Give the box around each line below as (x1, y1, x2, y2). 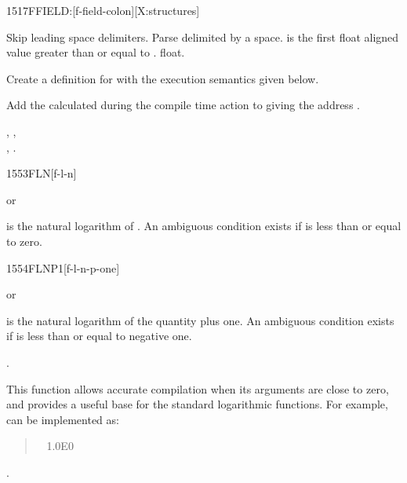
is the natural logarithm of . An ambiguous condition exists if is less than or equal (6, 218, 402, 234)
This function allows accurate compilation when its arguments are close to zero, (6, 380, 389, 397)
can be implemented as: (6, 411, 119, 427)
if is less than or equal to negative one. (6, 327, 192, 344)
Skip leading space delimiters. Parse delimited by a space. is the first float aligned (6, 28, 399, 45)
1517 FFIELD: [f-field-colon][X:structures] (6, 2, 200, 18)
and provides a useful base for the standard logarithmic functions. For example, (6, 396, 388, 412)
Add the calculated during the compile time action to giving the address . (6, 97, 360, 113)
